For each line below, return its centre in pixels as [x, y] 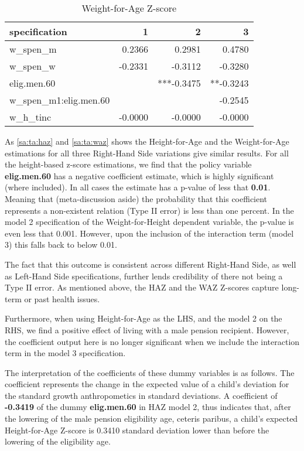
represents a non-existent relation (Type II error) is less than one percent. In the [149, 210]
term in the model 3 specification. [65, 353]
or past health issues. [62, 298]
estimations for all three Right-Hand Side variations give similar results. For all [147, 153]
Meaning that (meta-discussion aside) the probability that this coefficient [136, 198]
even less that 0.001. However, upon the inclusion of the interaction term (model [149, 233]
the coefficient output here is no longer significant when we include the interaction [152, 341]
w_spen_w [33, 66]
